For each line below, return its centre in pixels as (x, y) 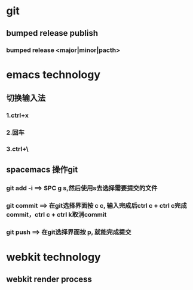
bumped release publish (52, 33)
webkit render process (49, 279)
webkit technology (53, 257)
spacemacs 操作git (42, 170)
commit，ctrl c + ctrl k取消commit (56, 215)
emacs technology (53, 74)
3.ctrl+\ (17, 149)
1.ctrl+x (17, 115)
